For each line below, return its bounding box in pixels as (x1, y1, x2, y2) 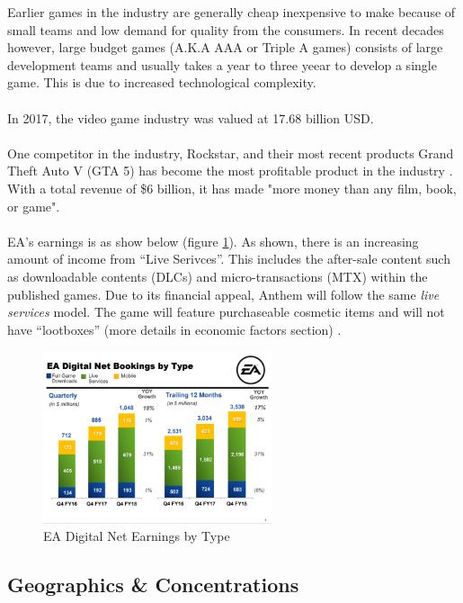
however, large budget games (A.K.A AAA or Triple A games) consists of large (7, 38, 443, 57)
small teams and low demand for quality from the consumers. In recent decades (7, 20, 444, 39)
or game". (7, 196, 60, 215)
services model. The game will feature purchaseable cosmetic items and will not (7, 302, 445, 321)
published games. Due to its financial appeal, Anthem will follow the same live (7, 284, 440, 303)
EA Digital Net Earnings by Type (43, 526, 230, 545)
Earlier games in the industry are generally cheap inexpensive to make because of (7, 3, 456, 21)
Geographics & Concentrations (7, 571, 299, 598)
